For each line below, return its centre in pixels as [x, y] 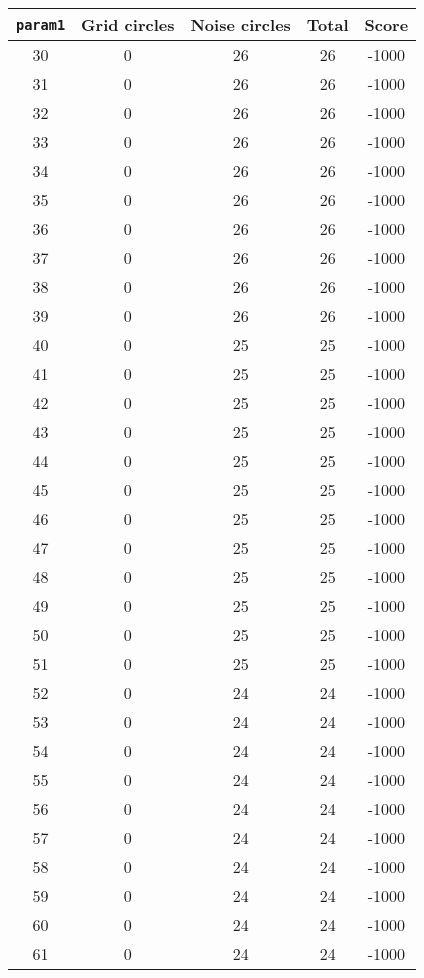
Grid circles [128, 24]
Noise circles [240, 24]
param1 [41, 24]
